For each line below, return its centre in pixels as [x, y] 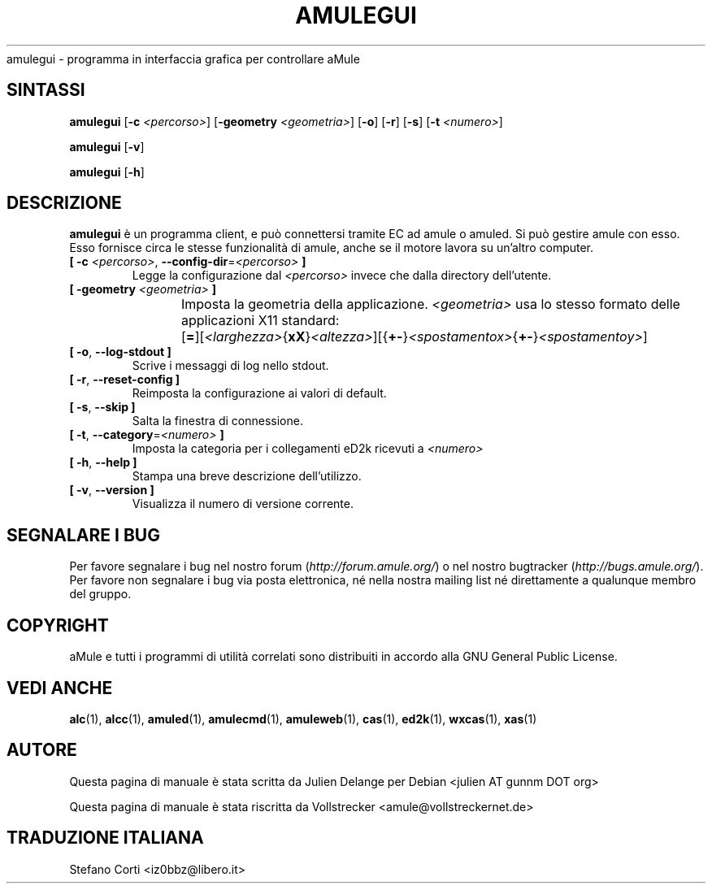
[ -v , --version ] [112, 490]
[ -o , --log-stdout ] [120, 352]
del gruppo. [100, 594]
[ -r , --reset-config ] [125, 380]
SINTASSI [46, 90]
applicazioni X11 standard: [260, 321]
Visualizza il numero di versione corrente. [243, 504]
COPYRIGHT [58, 625]
